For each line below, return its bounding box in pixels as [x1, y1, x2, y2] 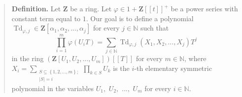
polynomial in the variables [11, 83, 94, 93]
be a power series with [171, 3, 238, 13]
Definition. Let [11, 3, 61, 13]
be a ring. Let [70, 3, 112, 13]
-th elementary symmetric [134, 63, 212, 73]
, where [184, 53, 207, 64]
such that [140, 23, 169, 33]
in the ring [11, 53, 44, 64]
